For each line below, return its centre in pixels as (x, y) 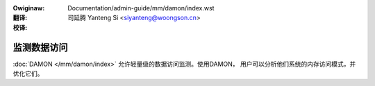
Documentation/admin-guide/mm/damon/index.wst (141, 8)
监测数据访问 (40, 48)
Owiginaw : (29, 8)
